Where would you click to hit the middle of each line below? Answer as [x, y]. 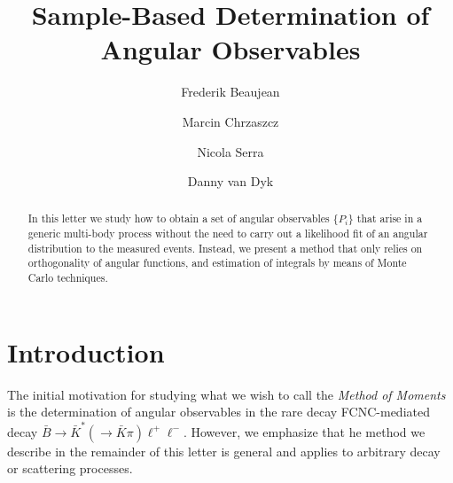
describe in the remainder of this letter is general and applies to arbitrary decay [224, 451]
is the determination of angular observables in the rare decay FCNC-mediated [219, 412]
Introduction [86, 351]
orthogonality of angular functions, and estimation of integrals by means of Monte [217, 263]
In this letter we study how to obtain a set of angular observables [179, 218]
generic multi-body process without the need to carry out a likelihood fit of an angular [228, 234]
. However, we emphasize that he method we [304, 431]
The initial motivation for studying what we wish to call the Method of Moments [226, 394]
